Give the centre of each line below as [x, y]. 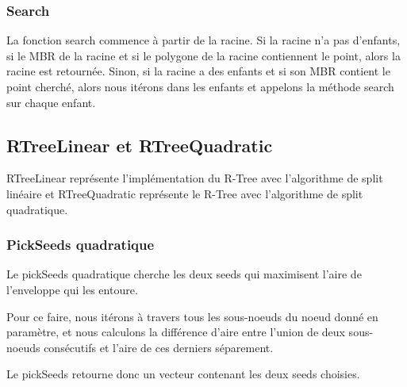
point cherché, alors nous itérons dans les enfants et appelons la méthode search [200, 86]
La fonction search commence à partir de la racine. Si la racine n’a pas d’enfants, [203, 40]
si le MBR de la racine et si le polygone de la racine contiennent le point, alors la [203, 55]
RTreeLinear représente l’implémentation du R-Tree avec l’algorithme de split [195, 178]
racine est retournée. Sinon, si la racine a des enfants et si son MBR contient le [198, 71]
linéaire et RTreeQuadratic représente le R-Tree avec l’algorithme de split [185, 193]
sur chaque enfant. [51, 102]
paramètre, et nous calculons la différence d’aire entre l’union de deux [176, 332]
